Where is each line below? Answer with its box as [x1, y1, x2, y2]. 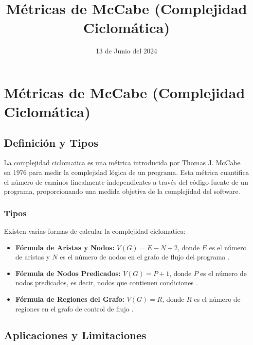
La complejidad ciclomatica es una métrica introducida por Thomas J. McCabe [4, 157, 240, 168]
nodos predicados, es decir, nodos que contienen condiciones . [15, 277, 198, 288]
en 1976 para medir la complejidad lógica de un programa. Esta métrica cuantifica [4, 167, 249, 177]
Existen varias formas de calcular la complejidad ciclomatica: [4, 226, 186, 236]
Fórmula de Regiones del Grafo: [15, 294, 125, 304]
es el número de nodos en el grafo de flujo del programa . [59, 252, 230, 262]
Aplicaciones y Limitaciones [4, 327, 146, 342]
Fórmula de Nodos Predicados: [15, 268, 121, 278]
